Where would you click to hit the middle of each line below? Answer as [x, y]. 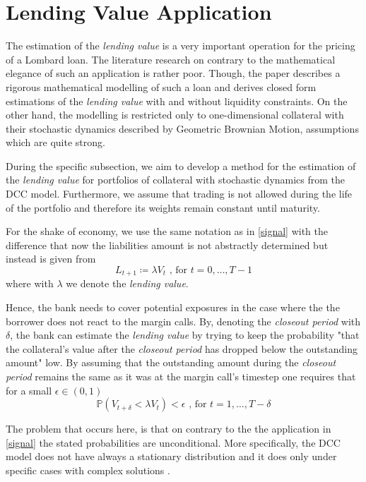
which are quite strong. [55, 142]
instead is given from [51, 259]
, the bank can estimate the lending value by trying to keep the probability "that [185, 335]
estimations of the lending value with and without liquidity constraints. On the [177, 101]
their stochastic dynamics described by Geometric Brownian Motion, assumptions [182, 128]
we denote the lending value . [127, 283]
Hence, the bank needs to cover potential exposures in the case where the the [173, 307]
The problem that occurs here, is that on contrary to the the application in [169, 429]
